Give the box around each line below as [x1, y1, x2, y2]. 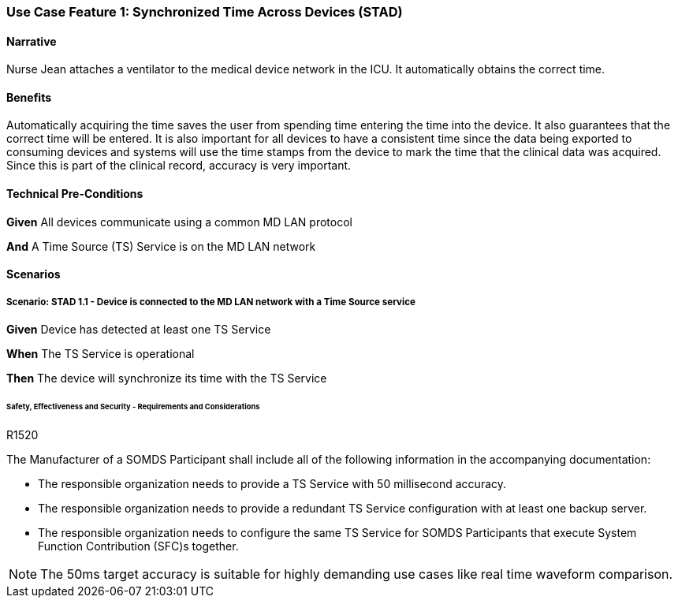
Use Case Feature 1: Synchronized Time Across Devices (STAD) [6, 4, 403, 20]
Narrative [6, 34, 57, 48]
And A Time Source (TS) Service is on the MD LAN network [6, 239, 316, 253]
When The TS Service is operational [6, 347, 195, 361]
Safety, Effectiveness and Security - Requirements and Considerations [6, 401, 260, 411]
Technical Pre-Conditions [6, 187, 143, 201]
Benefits [6, 90, 52, 104]
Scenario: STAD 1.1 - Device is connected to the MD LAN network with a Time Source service [6, 296, 415, 308]
